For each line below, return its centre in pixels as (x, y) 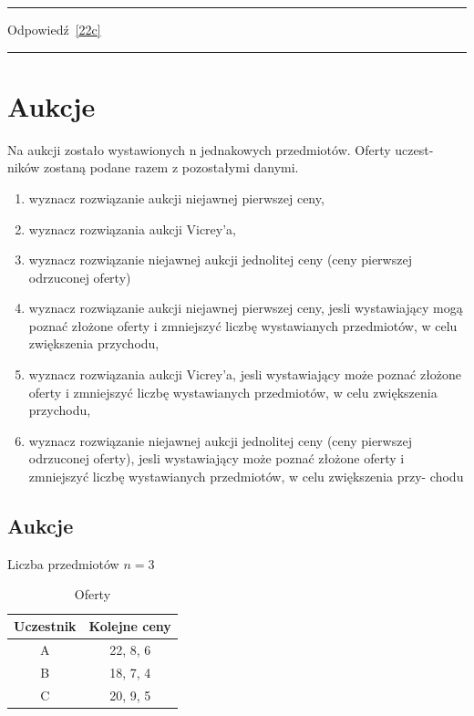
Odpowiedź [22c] (54, 29)
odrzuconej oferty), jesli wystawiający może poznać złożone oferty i (216, 458)
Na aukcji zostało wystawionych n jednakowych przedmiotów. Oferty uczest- (221, 149)
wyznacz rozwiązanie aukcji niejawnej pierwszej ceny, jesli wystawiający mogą (246, 308)
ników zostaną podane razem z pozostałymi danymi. (153, 167)
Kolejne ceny (130, 626)
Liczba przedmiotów (63, 563)
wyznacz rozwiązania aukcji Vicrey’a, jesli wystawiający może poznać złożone (245, 374)
